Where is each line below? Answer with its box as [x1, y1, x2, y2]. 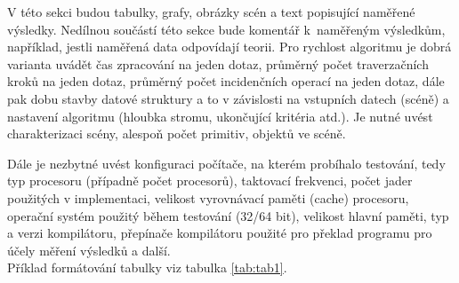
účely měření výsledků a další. [7, 240, 171, 259]
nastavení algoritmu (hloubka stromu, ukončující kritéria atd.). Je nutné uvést [7, 106, 433, 125]
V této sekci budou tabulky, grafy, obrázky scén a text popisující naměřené [7, 3, 415, 20]
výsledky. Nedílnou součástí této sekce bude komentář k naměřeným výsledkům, [7, 20, 446, 38]
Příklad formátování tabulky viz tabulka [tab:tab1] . [7, 258, 287, 277]
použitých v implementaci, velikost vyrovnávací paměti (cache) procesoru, [7, 188, 409, 207]
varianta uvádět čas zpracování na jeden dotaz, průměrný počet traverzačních [7, 54, 429, 73]
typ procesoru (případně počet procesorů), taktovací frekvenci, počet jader [7, 171, 413, 190]
